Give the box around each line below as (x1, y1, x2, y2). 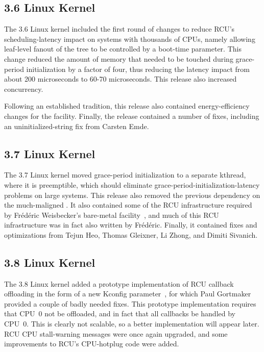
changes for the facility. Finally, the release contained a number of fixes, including (4, 110, 259, 121)
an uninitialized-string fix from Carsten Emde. (4, 120, 149, 131)
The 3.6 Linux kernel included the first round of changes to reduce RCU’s (4, 23, 235, 34)
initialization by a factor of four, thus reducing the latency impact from (26, 63, 250, 74)
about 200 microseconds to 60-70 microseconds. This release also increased (4, 73, 237, 84)
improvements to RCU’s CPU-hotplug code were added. (4, 338, 179, 349)
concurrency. (4, 83, 43, 94)
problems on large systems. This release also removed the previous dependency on (4, 189, 260, 200)
